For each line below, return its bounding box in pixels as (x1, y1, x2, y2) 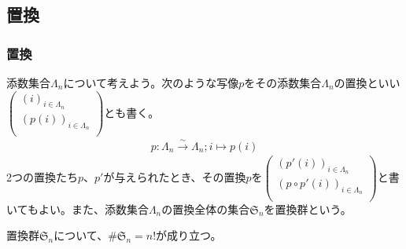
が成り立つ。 (156, 227, 222, 244)
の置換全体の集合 (161, 200, 250, 217)
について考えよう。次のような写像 (63, 75, 239, 90)
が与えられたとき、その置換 (103, 168, 246, 185)
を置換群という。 (264, 200, 352, 217)
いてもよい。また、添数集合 (6, 200, 149, 217)
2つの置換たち (6, 168, 78, 185)
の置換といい (334, 75, 400, 90)
